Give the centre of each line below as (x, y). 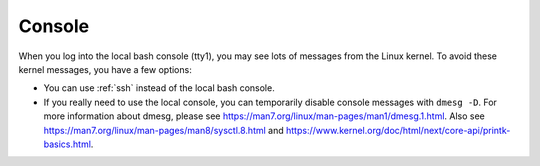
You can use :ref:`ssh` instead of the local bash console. (159, 88)
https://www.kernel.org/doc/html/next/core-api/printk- (398, 130)
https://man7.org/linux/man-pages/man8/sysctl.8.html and (163, 130)
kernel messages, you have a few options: (105, 69)
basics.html (67, 144)
